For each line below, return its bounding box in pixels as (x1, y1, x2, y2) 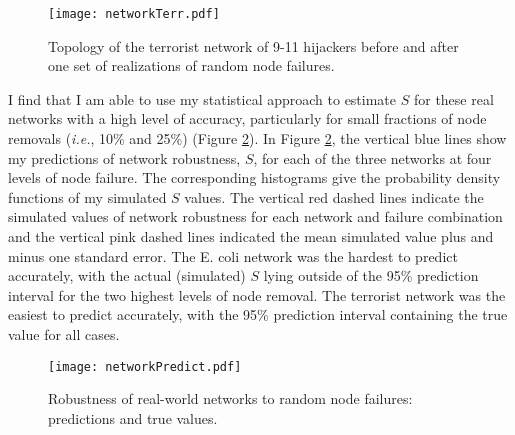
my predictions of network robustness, (8, 147, 241, 168)
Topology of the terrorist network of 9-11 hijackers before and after (48, 35, 459, 56)
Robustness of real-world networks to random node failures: (48, 388, 413, 409)
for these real (413, 88, 494, 109)
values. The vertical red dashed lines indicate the (184, 186, 484, 207)
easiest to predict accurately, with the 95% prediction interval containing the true (8, 304, 508, 325)
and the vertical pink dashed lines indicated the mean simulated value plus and (8, 226, 494, 246)
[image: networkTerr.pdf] (48, 7, 220, 21)
